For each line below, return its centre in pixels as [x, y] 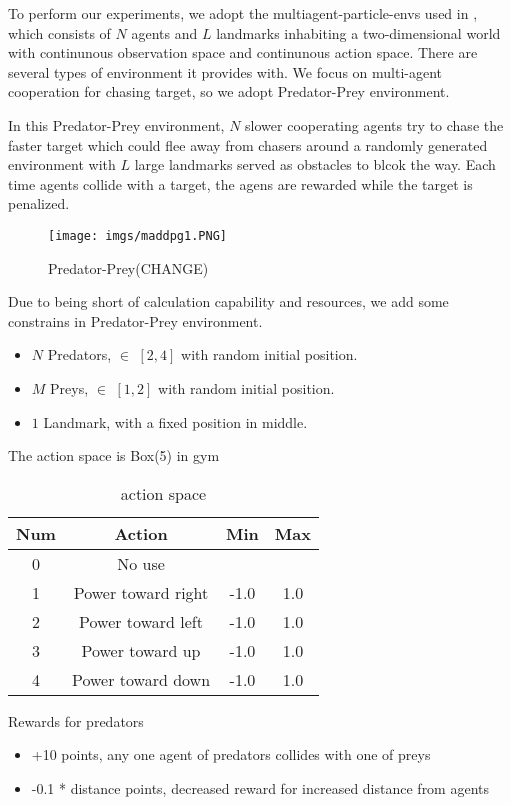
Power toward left [141, 621]
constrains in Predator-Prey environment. [135, 320]
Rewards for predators [76, 720]
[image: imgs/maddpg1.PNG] [137, 235]
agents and [164, 32]
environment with [62, 164]
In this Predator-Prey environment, [116, 124]
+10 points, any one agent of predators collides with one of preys [231, 754]
